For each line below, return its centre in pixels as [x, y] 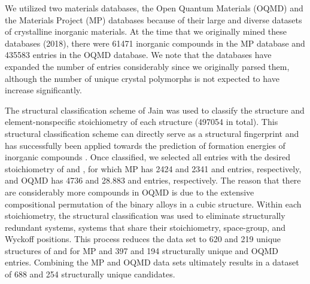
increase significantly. [43, 90]
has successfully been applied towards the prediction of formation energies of [145, 145]
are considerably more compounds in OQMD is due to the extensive [130, 192]
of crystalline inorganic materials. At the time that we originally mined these [146, 31]
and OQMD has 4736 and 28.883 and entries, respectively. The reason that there [153, 180]
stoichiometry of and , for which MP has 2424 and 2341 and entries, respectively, [153, 168]
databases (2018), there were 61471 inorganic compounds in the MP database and [155, 43]
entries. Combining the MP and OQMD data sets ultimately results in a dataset [152, 262]
